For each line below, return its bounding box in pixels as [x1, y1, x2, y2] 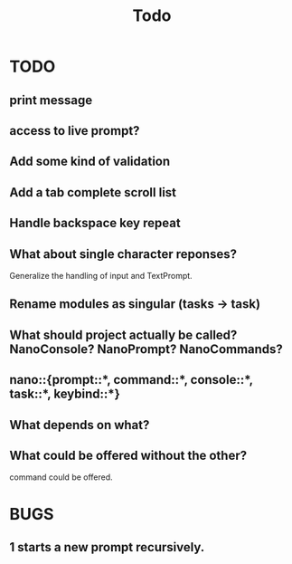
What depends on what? [9, 417, 150, 433]
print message [9, 92, 93, 108]
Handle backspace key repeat [9, 215, 181, 231]
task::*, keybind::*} [9, 387, 120, 402]
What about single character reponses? [9, 246, 238, 262]
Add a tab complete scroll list [9, 185, 177, 200]
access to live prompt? [9, 123, 140, 139]
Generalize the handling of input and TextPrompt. [9, 270, 193, 281]
